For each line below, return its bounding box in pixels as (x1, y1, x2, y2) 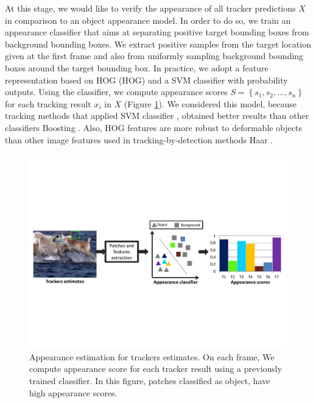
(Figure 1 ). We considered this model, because (124, 97, 297, 110)
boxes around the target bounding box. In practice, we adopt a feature (5, 61, 269, 74)
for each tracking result (5, 97, 91, 110)
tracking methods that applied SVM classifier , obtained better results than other (5, 109, 309, 122)
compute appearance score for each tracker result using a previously (29, 362, 283, 375)
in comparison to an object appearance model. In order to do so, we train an (5, 13, 291, 26)
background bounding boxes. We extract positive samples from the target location (5, 37, 311, 50)
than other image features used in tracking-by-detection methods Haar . (5, 133, 273, 146)
